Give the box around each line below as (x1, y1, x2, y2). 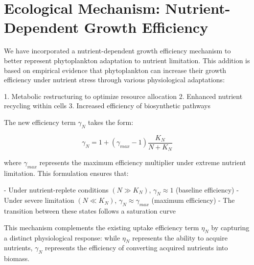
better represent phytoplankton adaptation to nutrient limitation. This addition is (4, 55, 250, 65)
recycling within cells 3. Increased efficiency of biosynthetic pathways (4, 100, 210, 111)
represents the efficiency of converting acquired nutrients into (45, 242, 228, 253)
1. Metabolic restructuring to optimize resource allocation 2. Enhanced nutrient (4, 91, 243, 101)
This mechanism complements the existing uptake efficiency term (4, 222, 199, 232)
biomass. (4, 253, 30, 264)
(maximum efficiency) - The (151, 195, 235, 205)
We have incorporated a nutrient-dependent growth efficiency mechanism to (4, 46, 231, 56)
